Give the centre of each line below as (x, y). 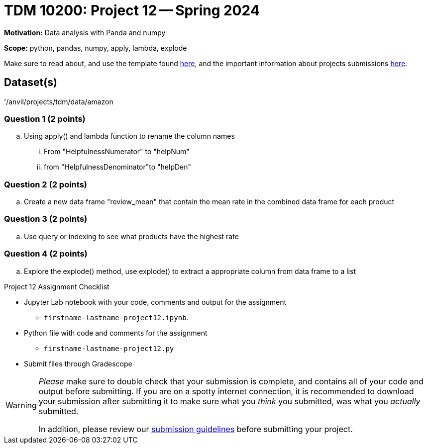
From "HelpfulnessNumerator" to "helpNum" (117, 152)
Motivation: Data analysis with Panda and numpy (85, 32)
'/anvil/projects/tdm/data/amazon (59, 101)
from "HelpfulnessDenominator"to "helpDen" (118, 167)
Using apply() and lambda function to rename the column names (129, 136)
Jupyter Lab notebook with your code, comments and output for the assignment (155, 302)
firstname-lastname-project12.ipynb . (116, 317)
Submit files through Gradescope (78, 363)
